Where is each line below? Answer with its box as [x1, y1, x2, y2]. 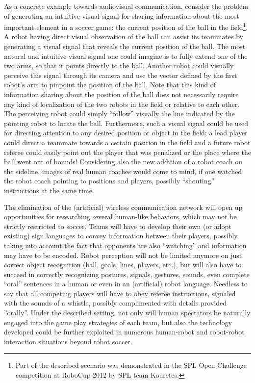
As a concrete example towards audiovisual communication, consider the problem [4, 1, 248, 11]
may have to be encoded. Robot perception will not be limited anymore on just [4, 250, 242, 260]
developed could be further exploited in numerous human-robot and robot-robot [4, 327, 245, 337]
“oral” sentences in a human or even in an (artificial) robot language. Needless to [4, 279, 248, 289]
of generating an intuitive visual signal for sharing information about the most [4, 10, 239, 21]
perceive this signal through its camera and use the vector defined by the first [4, 70, 237, 80]
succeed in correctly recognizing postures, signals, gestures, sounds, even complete [4, 269, 250, 279]
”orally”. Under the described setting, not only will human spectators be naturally [4, 307, 251, 318]
